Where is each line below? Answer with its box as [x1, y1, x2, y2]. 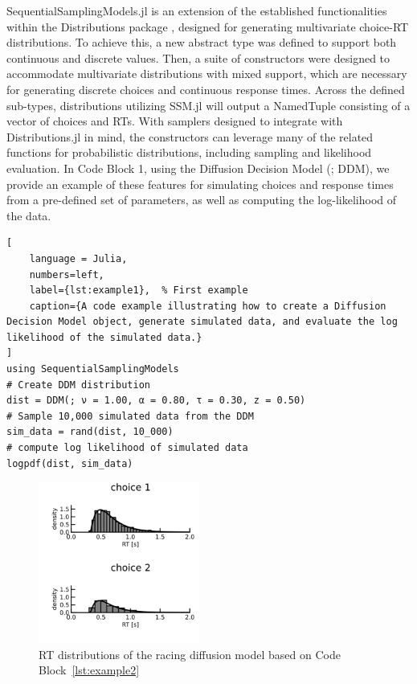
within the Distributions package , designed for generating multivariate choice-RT [6, 18, 409, 35]
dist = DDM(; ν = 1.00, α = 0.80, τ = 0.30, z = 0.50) [6, 395, 306, 407]
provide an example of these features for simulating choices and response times [6, 175, 394, 192]
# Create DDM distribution [6, 379, 150, 391]
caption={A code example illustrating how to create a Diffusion [29, 300, 386, 312]
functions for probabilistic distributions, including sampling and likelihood [6, 144, 372, 161]
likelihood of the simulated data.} [6, 331, 202, 343]
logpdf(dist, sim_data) [6, 457, 133, 469]
